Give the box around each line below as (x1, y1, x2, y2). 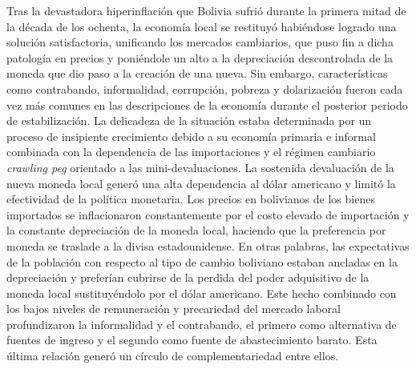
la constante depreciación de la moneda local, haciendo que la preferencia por (6, 222, 386, 239)
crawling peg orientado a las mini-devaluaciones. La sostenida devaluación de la (6, 158, 394, 175)
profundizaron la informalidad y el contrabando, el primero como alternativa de (6, 315, 397, 332)
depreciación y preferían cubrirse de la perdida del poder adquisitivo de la (6, 269, 370, 286)
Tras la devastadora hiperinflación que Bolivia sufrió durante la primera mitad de (6, 2, 406, 18)
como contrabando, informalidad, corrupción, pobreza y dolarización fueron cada (6, 80, 403, 97)
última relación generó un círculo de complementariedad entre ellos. (6, 347, 339, 364)
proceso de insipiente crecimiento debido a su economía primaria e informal (6, 127, 376, 144)
